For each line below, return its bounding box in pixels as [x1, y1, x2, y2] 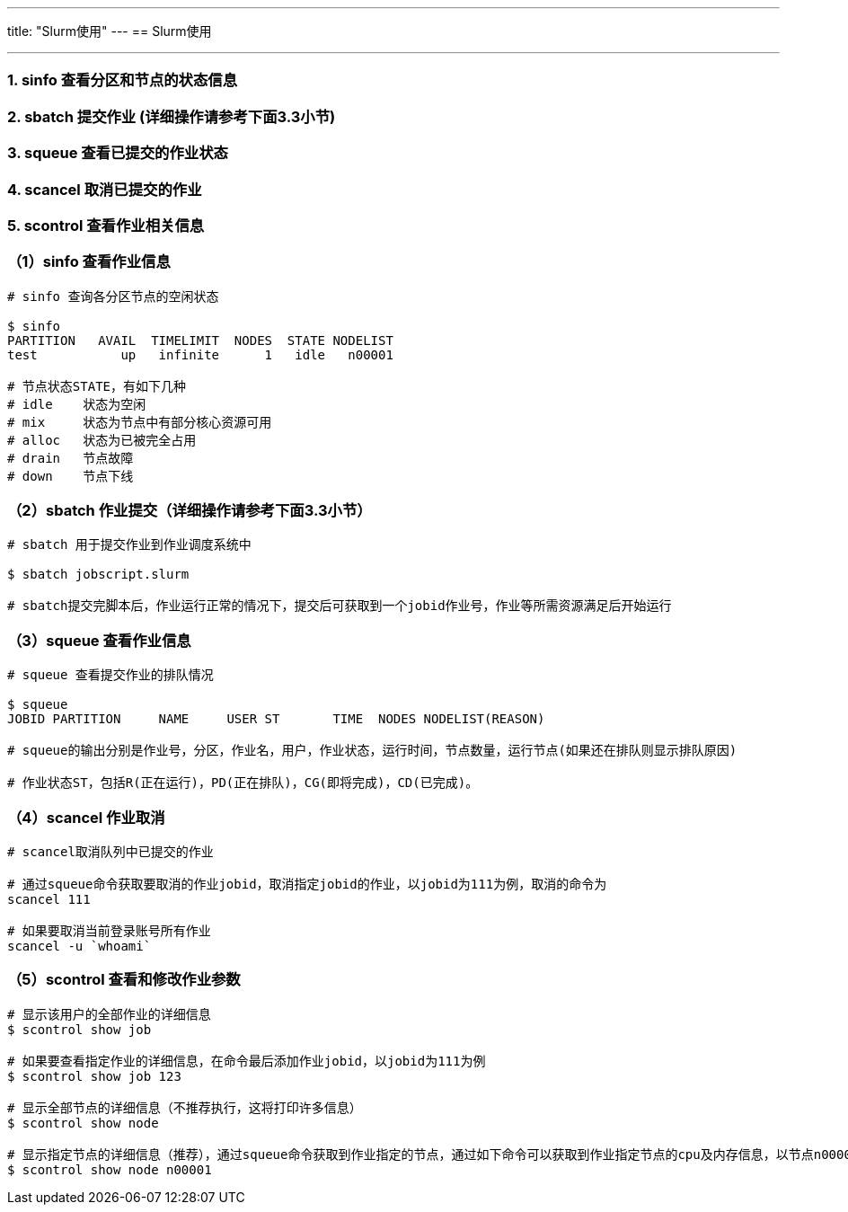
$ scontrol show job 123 [7, 1068, 181, 1084]
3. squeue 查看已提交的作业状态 [7, 144, 228, 163]
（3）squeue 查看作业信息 [7, 631, 191, 650]
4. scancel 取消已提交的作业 [7, 180, 202, 199]
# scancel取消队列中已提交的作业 [7, 844, 214, 859]
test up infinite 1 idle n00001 [7, 347, 393, 362]
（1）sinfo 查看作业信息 [7, 252, 171, 271]
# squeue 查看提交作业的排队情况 [7, 668, 214, 683]
